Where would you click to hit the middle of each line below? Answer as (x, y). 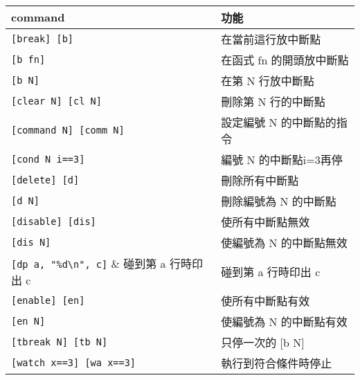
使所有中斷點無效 (265, 221)
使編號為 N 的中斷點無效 (284, 242)
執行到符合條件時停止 (277, 363)
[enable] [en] (48, 300)
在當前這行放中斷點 (271, 39)
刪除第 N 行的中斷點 (273, 101)
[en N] (28, 321)
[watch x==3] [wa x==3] (74, 362)
